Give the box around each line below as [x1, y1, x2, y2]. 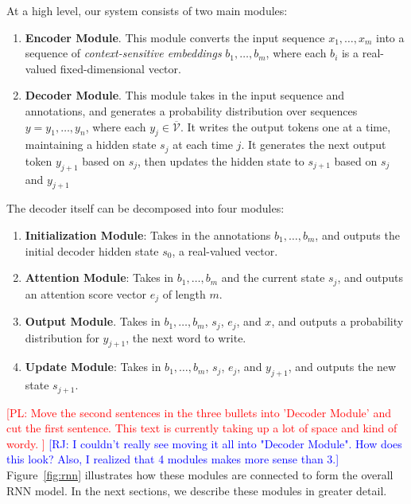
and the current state [221, 269, 325, 286]
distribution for [25, 329, 99, 346]
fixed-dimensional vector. [60, 60, 181, 76]
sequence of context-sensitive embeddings [25, 45, 222, 61]
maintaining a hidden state [25, 136, 157, 153]
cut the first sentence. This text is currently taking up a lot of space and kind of [6, 420, 397, 436]
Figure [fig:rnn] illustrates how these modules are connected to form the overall [6, 466, 394, 483]
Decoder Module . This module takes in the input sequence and [25, 87, 345, 104]
